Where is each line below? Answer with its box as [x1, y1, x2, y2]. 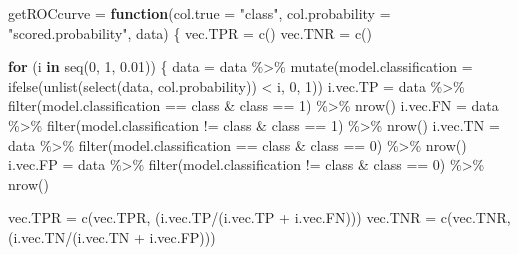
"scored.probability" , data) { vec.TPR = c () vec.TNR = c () [8, 22, 372, 43]
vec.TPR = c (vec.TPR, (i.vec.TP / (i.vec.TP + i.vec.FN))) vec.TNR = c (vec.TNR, [8, 207, 511, 228]
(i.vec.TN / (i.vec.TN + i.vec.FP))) [8, 226, 216, 247]
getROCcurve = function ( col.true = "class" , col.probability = [8, 3, 391, 23]
